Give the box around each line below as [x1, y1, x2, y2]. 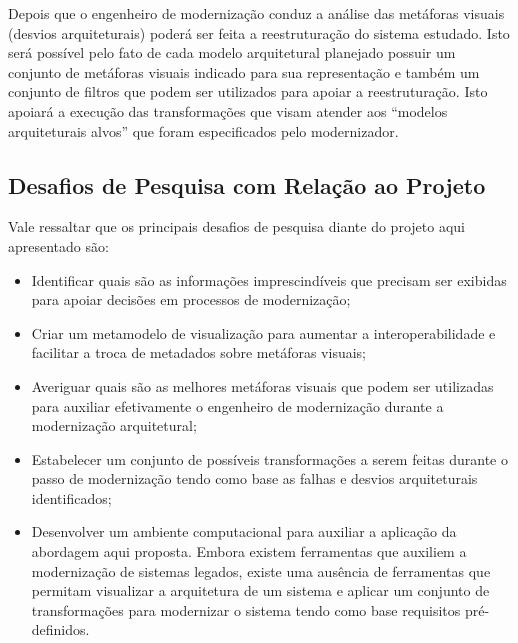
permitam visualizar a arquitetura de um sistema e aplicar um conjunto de [31, 580, 490, 601]
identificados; [31, 487, 112, 508]
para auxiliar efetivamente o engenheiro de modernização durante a [31, 395, 444, 416]
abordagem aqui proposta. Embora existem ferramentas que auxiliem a [31, 541, 467, 562]
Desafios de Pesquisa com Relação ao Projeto [8, 169, 486, 200]
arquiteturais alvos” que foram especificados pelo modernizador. [8, 120, 399, 141]
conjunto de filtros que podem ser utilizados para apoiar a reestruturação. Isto [8, 81, 488, 102]
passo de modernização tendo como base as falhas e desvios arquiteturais [31, 468, 478, 489]
